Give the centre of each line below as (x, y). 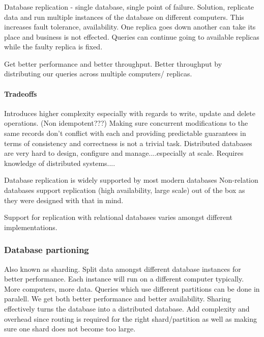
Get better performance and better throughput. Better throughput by (113, 63)
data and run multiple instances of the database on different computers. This (124, 17)
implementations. (31, 227)
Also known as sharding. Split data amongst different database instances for (123, 269)
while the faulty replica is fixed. (53, 47)
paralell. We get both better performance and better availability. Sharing (118, 299)
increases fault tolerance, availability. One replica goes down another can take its (130, 27)
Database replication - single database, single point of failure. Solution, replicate (129, 6)
